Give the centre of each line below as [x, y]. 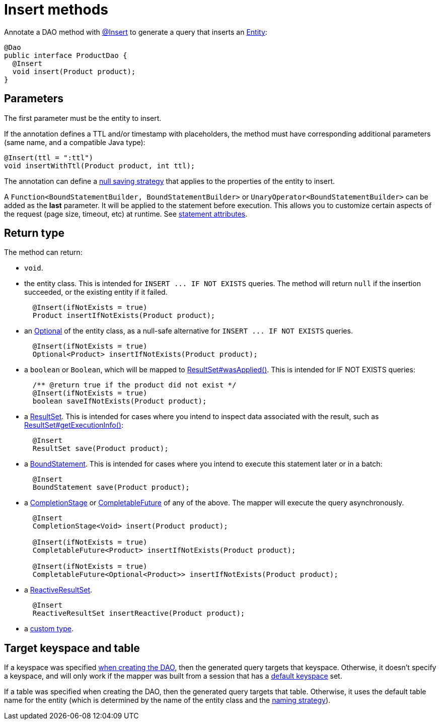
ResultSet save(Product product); [100, 449]
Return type [34, 233]
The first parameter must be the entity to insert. [83, 118]
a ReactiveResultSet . [58, 590]
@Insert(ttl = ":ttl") [49, 157]
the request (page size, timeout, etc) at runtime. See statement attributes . [126, 214]
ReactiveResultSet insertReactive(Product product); [139, 613]
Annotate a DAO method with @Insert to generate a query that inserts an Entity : [136, 32]
